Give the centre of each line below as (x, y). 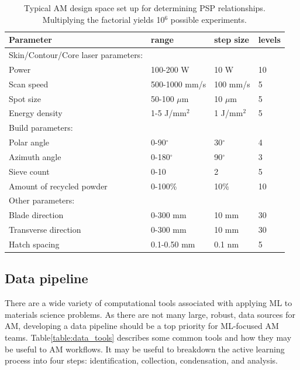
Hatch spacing (34, 244)
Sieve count (29, 171)
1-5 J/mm (169, 113)
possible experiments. (208, 19)
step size (232, 40)
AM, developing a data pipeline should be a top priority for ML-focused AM (142, 326)
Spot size (25, 98)
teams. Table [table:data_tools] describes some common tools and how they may (148, 337)
